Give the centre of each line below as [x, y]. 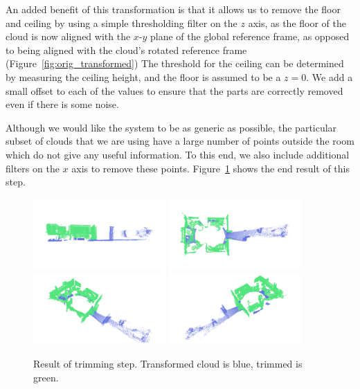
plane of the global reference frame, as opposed [250, 36]
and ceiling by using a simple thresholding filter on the [121, 22]
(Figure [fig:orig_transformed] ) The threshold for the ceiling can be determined [175, 63]
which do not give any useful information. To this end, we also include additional [178, 154]
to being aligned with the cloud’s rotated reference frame [126, 49]
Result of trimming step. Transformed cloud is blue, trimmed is [168, 363]
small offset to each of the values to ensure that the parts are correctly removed [174, 90]
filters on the [33, 168]
